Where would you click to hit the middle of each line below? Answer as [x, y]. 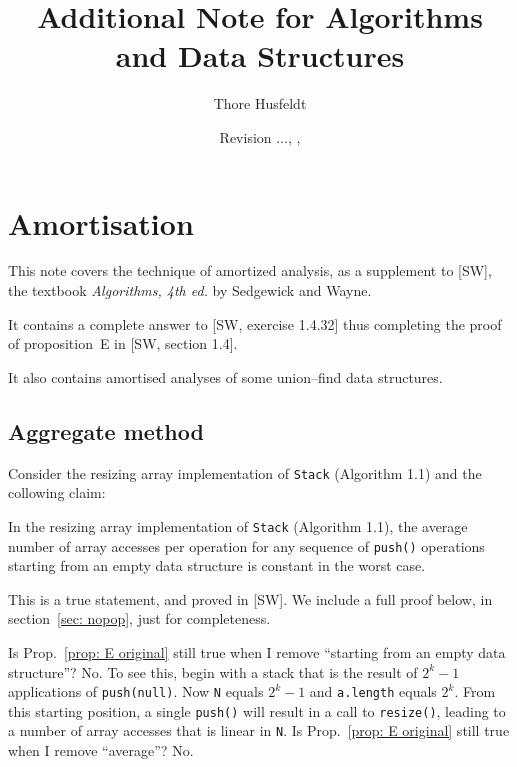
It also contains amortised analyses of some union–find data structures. [225, 376]
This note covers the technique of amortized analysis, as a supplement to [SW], [250, 270]
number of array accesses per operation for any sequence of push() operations [246, 545]
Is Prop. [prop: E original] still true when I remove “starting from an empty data [257, 651]
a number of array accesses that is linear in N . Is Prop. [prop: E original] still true [259, 730]
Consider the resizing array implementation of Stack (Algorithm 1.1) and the [245, 472]
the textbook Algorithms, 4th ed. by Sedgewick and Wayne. [190, 290]
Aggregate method [106, 430]
